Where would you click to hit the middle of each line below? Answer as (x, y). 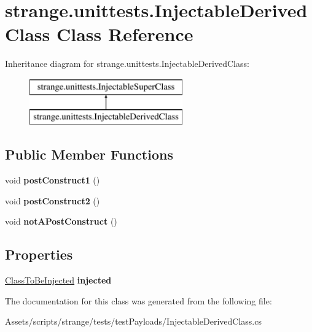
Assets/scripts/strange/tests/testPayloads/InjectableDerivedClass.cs (133, 321)
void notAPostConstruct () (61, 221)
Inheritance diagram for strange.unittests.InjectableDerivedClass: (127, 64)
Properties (39, 254)
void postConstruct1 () (53, 180)
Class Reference (125, 34)
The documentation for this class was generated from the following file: (138, 300)
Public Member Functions (89, 154)
